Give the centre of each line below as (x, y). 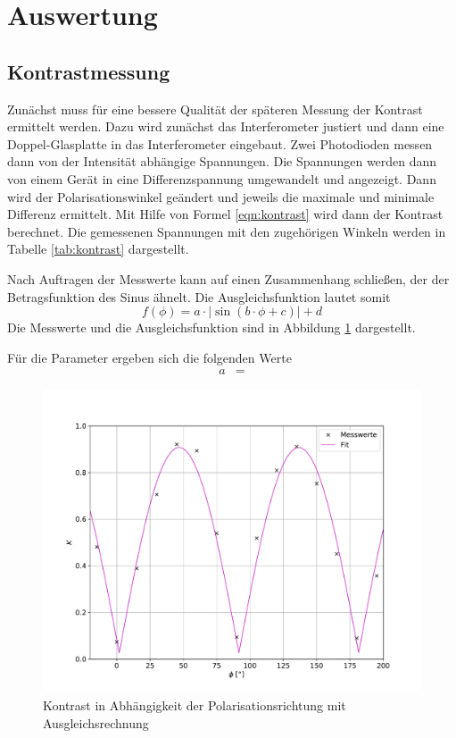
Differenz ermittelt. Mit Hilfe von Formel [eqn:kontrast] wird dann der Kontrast (225, 214)
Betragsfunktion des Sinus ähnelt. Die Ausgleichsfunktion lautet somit (199, 296)
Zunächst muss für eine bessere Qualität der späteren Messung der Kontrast (215, 109)
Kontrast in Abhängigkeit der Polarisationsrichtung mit (195, 705)
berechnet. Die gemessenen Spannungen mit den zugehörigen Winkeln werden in (227, 231)
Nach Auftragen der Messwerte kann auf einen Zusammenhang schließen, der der (228, 278)
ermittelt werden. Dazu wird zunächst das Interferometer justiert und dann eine (226, 126)
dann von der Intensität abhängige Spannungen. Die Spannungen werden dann (222, 161)
